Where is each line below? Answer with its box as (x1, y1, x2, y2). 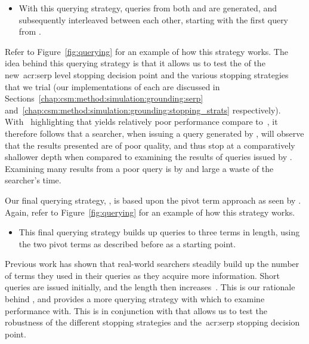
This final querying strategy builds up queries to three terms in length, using (18, 226, 300, 238)
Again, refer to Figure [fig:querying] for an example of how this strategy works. (5, 205, 295, 218)
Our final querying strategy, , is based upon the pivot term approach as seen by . (5, 193, 301, 206)
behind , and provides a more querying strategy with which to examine (5, 293, 265, 305)
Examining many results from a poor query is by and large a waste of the (5, 162, 274, 174)
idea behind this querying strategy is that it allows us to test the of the (5, 57, 265, 69)
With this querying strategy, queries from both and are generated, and (18, 2, 277, 14)
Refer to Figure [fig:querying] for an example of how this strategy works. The (5, 45, 288, 57)
